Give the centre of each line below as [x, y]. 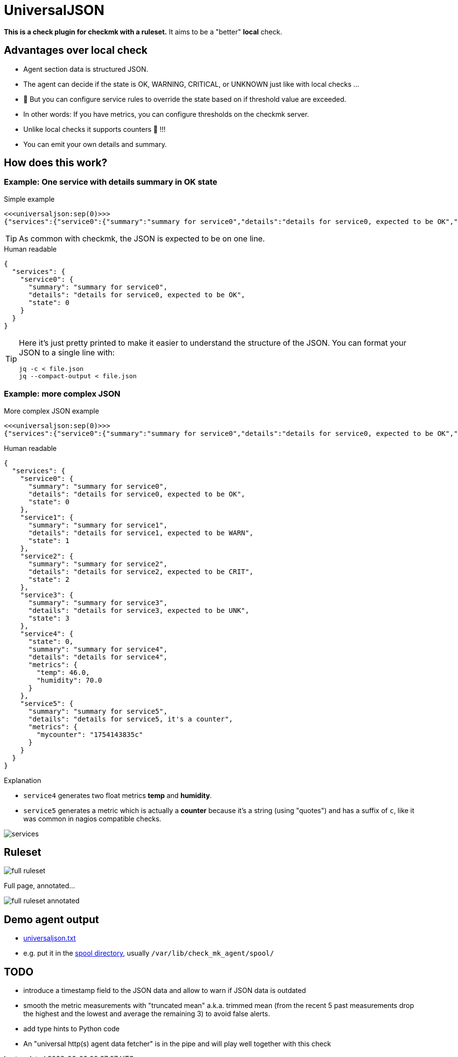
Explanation [23, 780]
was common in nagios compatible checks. [92, 818]
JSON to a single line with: [67, 352]
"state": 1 [49, 540]
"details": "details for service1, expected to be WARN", [141, 533]
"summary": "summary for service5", [98, 711]
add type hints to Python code [72, 1029]
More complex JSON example [52, 411]
